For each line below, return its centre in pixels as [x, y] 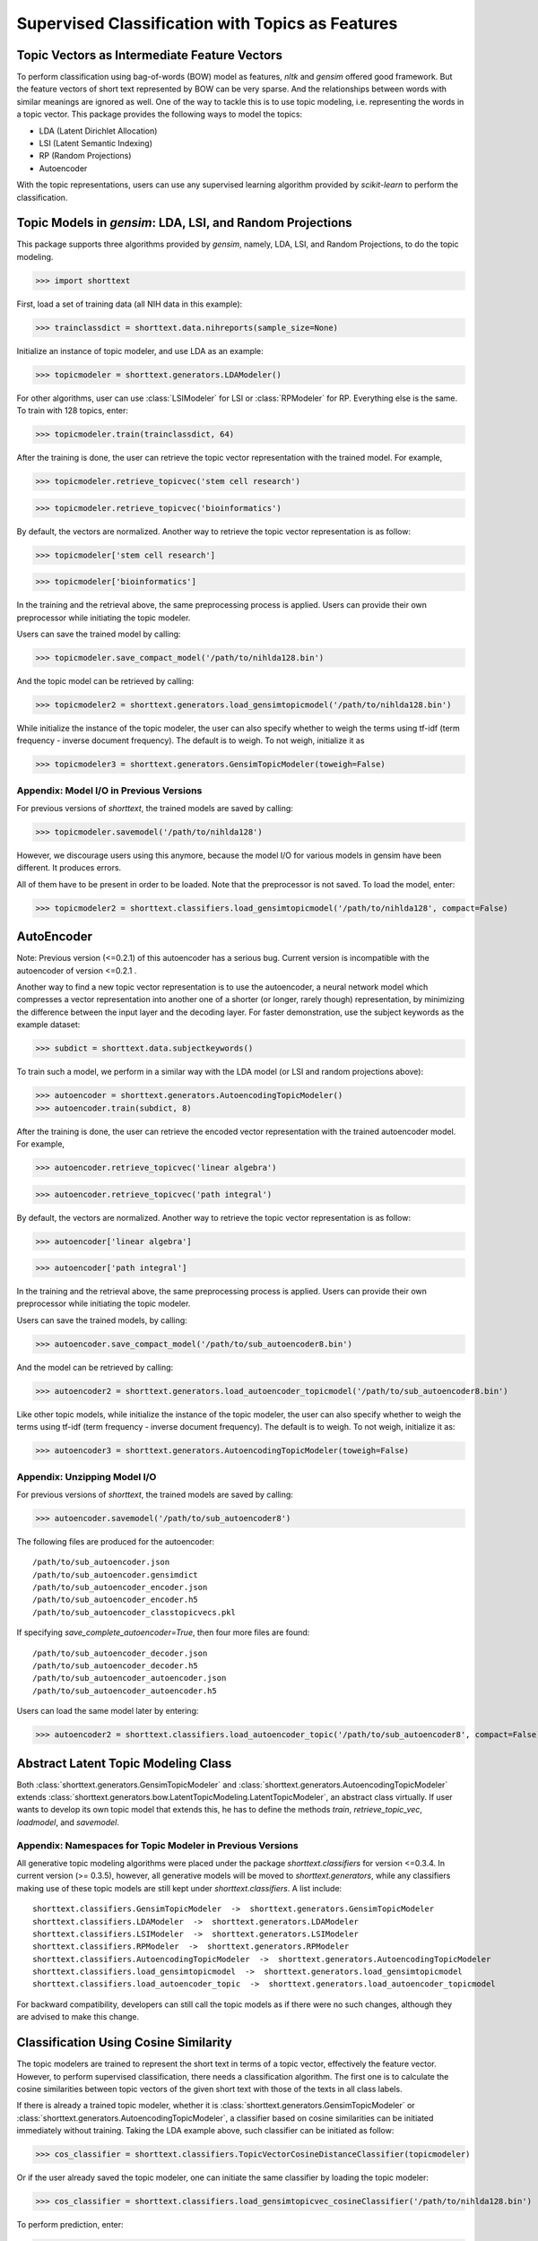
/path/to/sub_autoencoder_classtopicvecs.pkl [134, 1612]
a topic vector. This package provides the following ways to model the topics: [160, 114]
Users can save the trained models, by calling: [102, 1320]
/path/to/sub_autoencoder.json [101, 1562]
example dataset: [48, 1025]
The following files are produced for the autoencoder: [116, 1541]
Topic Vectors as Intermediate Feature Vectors [149, 55]
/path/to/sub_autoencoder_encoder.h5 [116, 1600]
